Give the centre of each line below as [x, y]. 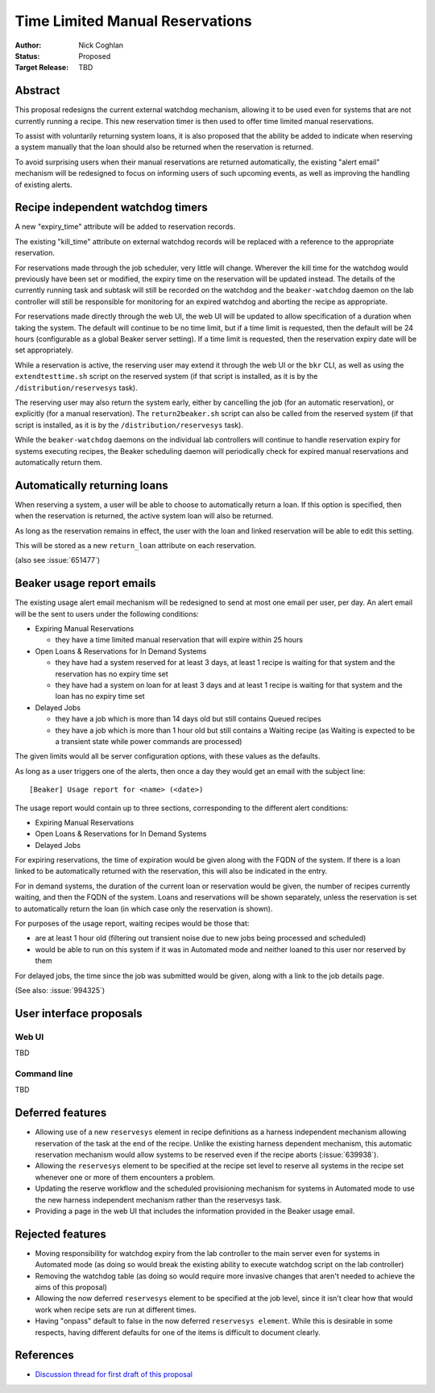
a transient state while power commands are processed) [149, 741]
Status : [27, 56]
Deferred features [61, 1113]
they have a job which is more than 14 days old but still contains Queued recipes [188, 719]
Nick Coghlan [101, 45]
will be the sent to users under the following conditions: [107, 613]
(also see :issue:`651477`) [58, 560]
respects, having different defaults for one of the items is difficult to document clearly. [178, 1332]
